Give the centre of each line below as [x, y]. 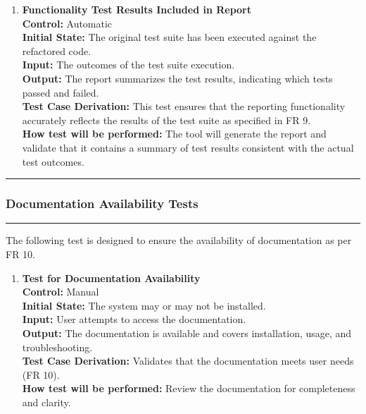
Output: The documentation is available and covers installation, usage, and [187, 333]
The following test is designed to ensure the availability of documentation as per [179, 240]
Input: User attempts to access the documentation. [134, 319]
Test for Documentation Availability [111, 278]
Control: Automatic [67, 23]
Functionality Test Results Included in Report [137, 9]
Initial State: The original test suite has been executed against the [169, 37]
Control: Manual [61, 292]
